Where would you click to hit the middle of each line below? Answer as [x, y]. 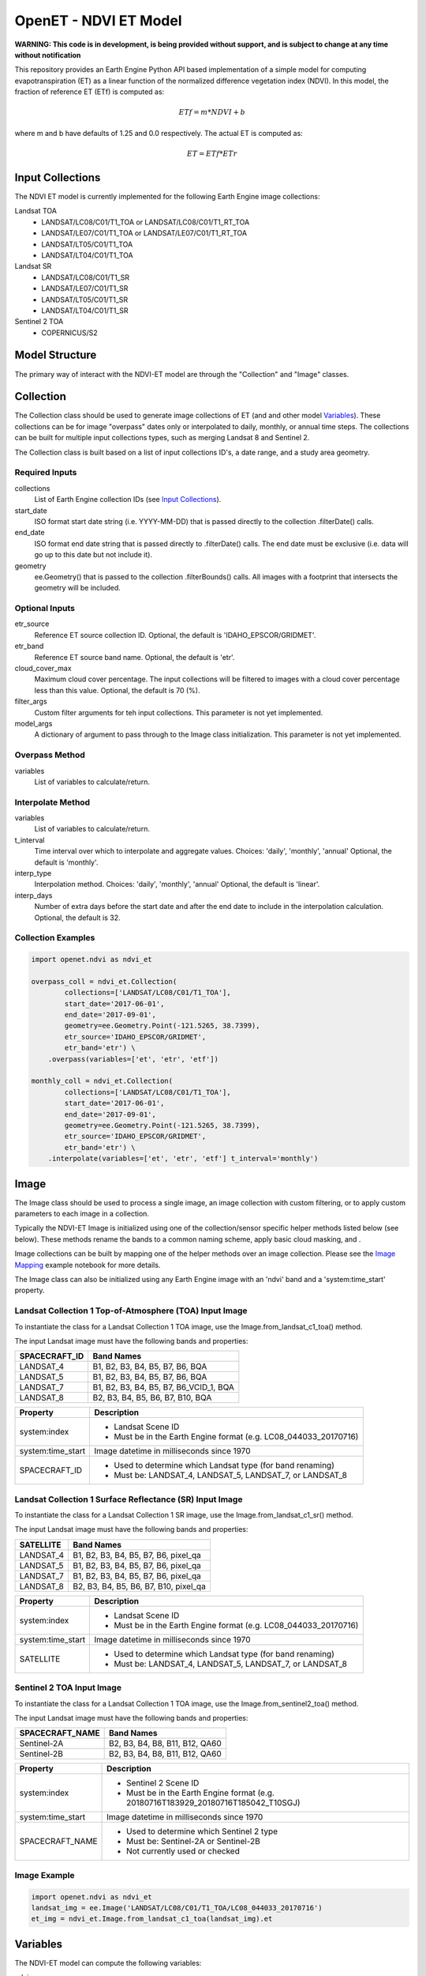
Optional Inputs [45, 609]
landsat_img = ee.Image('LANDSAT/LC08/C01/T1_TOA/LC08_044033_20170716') [177, 1908]
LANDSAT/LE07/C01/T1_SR [85, 288]
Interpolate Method [52, 802]
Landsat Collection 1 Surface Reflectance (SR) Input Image [129, 1499]
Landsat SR [33, 266]
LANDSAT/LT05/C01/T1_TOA [87, 244]
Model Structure [56, 355]
